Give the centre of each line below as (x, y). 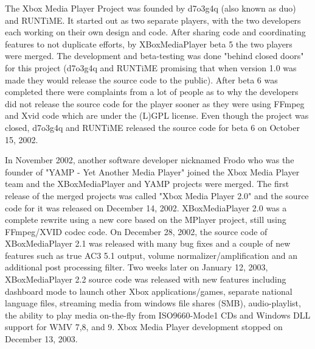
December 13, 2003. (41, 339)
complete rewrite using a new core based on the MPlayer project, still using (146, 220)
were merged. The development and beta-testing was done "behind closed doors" (154, 56)
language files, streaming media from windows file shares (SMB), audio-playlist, (153, 303)
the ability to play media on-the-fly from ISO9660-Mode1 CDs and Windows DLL (158, 315)
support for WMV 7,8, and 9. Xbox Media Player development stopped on (144, 327)
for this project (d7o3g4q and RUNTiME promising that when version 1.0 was (151, 67)
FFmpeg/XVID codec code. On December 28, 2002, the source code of (136, 231)
